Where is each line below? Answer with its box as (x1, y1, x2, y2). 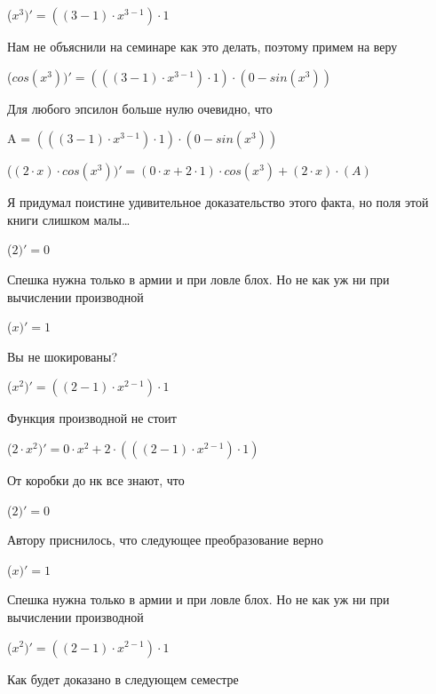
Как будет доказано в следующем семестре (7, 669, 239, 688)
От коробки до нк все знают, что (7, 470, 185, 489)
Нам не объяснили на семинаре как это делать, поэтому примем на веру (7, 37, 398, 55)
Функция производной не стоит (7, 409, 177, 427)
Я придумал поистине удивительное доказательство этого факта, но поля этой (7, 193, 429, 211)
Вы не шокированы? (7, 347, 117, 365)
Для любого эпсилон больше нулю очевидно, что (7, 99, 273, 117)
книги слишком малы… (7, 210, 131, 228)
